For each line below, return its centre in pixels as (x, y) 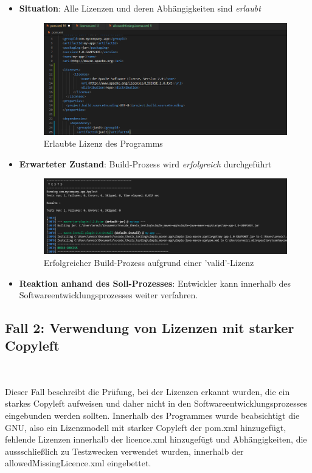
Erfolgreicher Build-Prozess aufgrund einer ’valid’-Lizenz (149, 262)
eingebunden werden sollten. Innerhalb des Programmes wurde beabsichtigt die (152, 415)
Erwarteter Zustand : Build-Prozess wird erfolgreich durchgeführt (145, 163)
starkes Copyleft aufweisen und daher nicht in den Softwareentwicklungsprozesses (156, 403)
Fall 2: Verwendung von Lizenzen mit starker (150, 328)
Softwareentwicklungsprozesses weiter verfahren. (109, 295)
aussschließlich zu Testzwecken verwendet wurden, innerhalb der (124, 451)
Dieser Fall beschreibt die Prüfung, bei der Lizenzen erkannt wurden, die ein (147, 391)
